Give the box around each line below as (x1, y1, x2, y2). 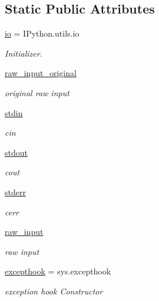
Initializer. (5, 47, 42, 59)
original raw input (5, 86, 69, 99)
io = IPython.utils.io (5, 27, 79, 40)
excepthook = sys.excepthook (5, 265, 111, 277)
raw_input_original (5, 67, 77, 79)
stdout (5, 146, 28, 158)
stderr (5, 185, 26, 198)
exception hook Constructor (5, 284, 103, 297)
